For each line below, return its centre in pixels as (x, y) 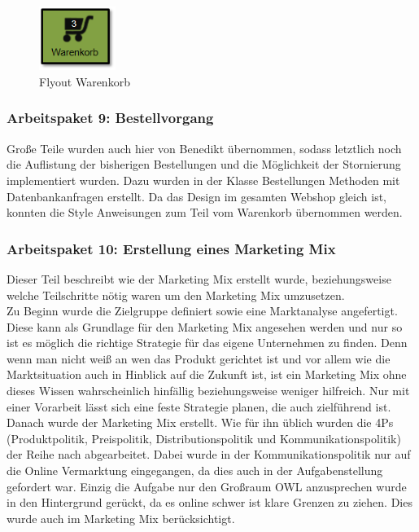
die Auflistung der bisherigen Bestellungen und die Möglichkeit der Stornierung (204, 164)
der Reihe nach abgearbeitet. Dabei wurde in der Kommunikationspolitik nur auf (209, 454)
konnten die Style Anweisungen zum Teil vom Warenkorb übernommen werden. (205, 212)
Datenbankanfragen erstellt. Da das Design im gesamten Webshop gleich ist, (196, 196)
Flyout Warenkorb (85, 81)
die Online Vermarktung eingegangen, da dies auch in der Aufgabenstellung (195, 470)
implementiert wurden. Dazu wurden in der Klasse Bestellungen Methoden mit (203, 180)
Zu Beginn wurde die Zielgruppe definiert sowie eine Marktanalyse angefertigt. (202, 311)
